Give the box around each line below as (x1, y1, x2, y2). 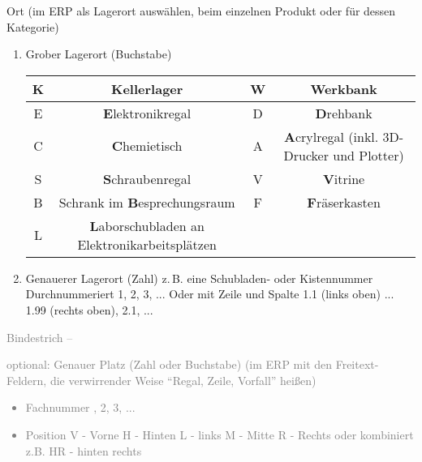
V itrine (322, 169, 365, 188)
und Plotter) (333, 145, 404, 165)
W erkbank (310, 79, 377, 98)
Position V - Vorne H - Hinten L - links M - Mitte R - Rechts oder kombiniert (25, 426, 414, 443)
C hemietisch (111, 136, 183, 156)
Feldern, (6, 371, 47, 388)
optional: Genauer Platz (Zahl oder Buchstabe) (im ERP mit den (6, 356, 333, 373)
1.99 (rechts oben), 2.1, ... (25, 301, 153, 318)
